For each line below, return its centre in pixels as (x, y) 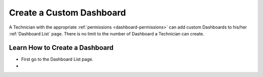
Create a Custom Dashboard (67, 13)
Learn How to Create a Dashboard (61, 48)
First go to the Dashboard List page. (57, 59)
